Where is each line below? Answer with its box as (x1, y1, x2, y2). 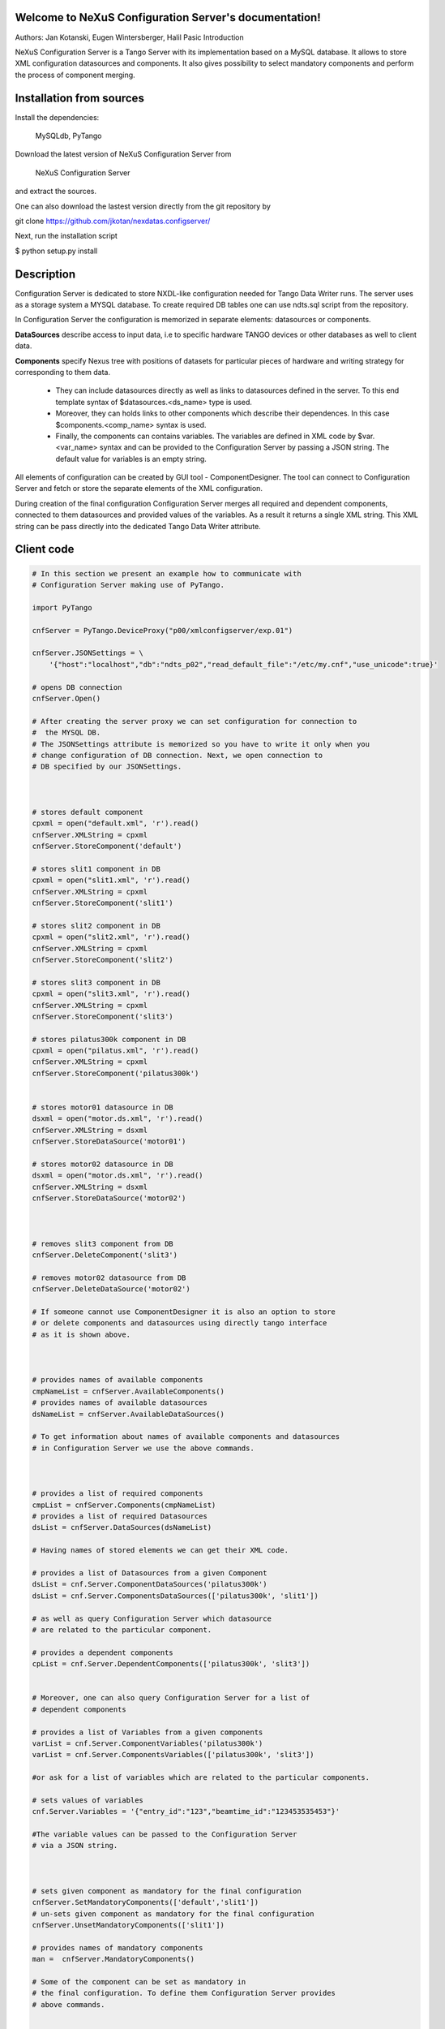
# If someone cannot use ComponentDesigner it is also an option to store (32, 1307, 336, 1316)
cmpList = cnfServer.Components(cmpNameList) (32, 1500, 216, 1510)
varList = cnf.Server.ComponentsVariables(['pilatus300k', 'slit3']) (32, 1750, 314, 1760)
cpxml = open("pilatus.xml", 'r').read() (32, 1046, 199, 1055)
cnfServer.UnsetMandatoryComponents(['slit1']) (32, 1920, 225, 1930)
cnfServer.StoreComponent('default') (32, 842, 182, 851)
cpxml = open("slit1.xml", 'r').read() (32, 876, 190, 885)
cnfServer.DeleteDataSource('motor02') (32, 1285, 190, 1294)
